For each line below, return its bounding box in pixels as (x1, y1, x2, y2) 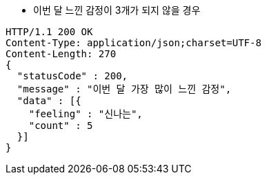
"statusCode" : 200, (17, 70, 128, 81)
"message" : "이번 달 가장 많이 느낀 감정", (17, 83, 232, 94)
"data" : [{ (17, 95, 81, 106)
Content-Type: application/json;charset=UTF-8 (6, 37, 261, 48)
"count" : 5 (28, 120, 93, 131)
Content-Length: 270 (6, 48, 117, 59)
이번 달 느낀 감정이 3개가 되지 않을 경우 (33, 4, 201, 16)
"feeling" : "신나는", (28, 108, 143, 119)
